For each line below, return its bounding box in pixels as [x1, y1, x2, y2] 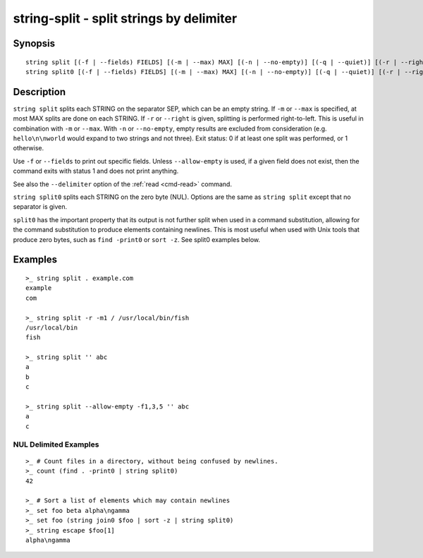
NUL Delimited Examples [13, 439, 99, 449]
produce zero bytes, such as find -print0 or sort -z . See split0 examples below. [13, 235, 261, 243]
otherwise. [13, 144, 44, 152]
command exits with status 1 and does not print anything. [13, 166, 179, 176]
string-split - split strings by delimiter [13, 11, 238, 26]
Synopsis [13, 37, 56, 49]
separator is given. [13, 202, 68, 211]
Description [13, 85, 66, 98]
